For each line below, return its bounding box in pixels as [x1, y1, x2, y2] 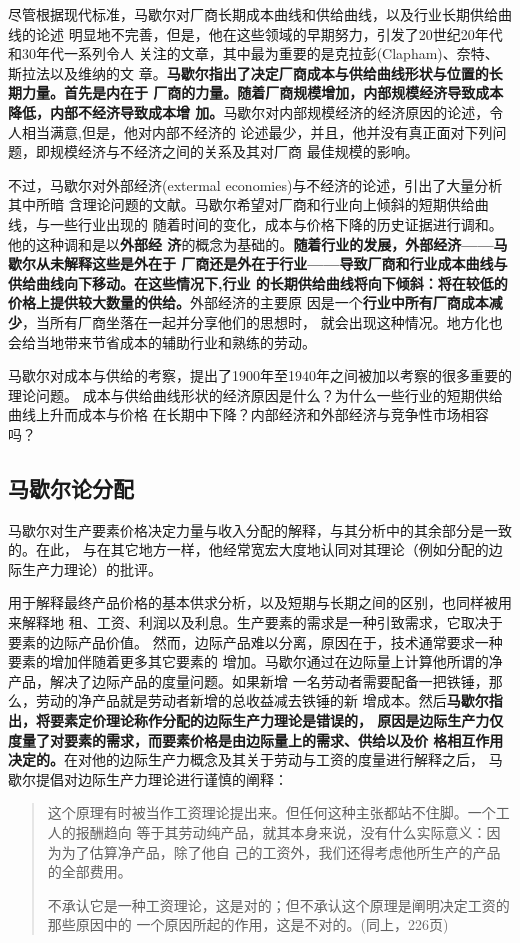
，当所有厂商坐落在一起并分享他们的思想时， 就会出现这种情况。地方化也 [22, 311, 503, 332]
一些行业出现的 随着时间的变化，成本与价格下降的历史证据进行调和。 [49, 213, 503, 234]
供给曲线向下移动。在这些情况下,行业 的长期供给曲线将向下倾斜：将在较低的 [8, 272, 508, 293]
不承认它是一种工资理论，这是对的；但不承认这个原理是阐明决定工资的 [47, 894, 510, 915]
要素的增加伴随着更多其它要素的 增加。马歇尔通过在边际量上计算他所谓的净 [8, 651, 503, 672]
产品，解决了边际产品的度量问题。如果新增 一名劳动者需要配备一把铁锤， [8, 670, 489, 691]
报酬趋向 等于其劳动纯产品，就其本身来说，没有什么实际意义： [75, 821, 487, 842]
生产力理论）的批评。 [21, 558, 162, 579]
